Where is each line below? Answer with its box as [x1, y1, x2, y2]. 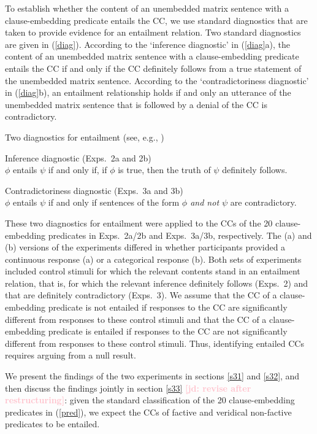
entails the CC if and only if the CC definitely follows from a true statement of [5, 61, 302, 74]
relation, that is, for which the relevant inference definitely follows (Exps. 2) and [5, 276, 308, 289]
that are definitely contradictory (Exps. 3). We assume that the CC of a [5, 289, 277, 301]
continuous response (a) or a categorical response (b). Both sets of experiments [5, 252, 302, 265]
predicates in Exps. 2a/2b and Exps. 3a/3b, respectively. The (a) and [48, 228, 312, 241]
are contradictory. [230, 196, 297, 209]
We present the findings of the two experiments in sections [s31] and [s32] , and [5, 370, 300, 382]
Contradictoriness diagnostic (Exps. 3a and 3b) [5, 184, 183, 196]
